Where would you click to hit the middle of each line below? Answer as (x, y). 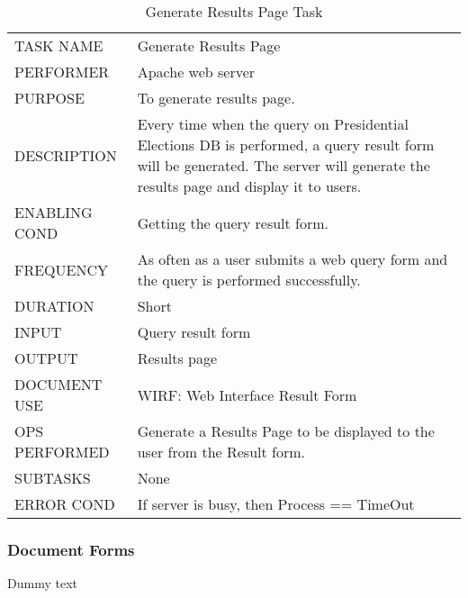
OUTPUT (46, 358)
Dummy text (42, 583)
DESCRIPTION (66, 155)
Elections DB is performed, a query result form (286, 145)
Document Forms (71, 549)
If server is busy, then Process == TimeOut (276, 504)
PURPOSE (49, 98)
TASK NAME (59, 45)
